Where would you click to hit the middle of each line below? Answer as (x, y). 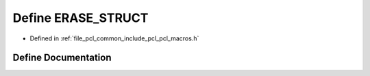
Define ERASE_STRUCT (81, 18)
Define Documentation (62, 58)
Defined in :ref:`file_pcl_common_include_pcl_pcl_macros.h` (114, 38)
